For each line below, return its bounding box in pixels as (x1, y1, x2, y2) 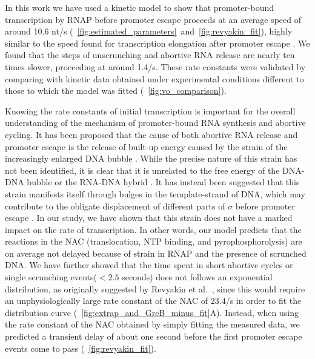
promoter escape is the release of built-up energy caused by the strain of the (5, 140, 288, 153)
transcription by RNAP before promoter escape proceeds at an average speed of (5, 13, 302, 25)
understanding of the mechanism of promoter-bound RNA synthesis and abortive (5, 116, 306, 129)
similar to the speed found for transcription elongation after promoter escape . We (5, 36, 310, 49)
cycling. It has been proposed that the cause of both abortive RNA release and (5, 128, 298, 140)
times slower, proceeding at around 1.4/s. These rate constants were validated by (5, 60, 306, 73)
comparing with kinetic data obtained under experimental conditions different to (5, 72, 304, 85)
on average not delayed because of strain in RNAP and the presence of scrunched (5, 246, 307, 259)
